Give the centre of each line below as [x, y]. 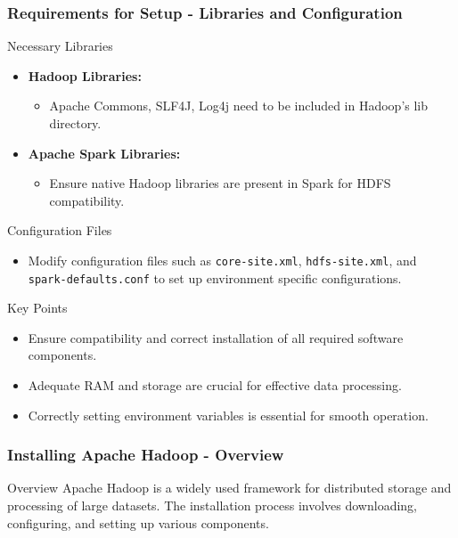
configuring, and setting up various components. [138, 522]
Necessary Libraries [60, 46]
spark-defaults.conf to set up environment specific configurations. [215, 277]
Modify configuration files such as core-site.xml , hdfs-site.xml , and [222, 260]
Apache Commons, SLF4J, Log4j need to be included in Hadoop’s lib [239, 106]
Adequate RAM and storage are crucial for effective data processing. [215, 385]
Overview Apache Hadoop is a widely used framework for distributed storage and [229, 488]
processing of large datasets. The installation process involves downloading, [213, 505]
